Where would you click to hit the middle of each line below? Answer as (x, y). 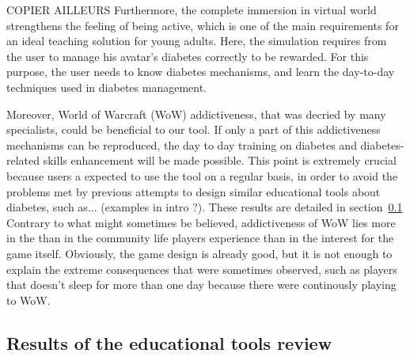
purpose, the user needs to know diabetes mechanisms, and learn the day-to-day (201, 72)
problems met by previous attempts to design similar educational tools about (194, 191)
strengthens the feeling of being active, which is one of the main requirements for (203, 25)
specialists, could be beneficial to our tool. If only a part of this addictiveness (194, 129)
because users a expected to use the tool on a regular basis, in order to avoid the (202, 175)
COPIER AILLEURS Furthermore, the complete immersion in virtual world (192, 9)
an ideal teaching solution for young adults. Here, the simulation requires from (197, 41)
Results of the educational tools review (169, 342)
